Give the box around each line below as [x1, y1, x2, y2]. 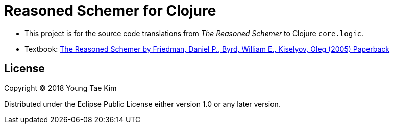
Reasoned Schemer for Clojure [4, 2, 216, 19]
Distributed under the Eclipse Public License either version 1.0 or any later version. [4, 99, 281, 108]
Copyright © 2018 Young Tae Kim [4, 83, 117, 92]
